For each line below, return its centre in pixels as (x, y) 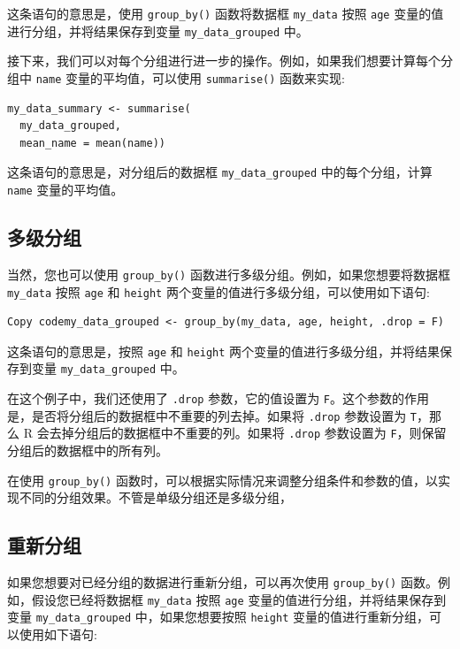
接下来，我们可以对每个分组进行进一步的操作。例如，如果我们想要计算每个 (224, 61)
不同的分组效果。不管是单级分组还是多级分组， (155, 497)
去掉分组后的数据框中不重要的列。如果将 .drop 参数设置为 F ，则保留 (248, 433)
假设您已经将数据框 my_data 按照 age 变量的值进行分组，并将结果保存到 (239, 599)
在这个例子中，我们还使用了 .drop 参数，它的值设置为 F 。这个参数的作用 (218, 398)
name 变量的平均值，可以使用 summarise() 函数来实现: (190, 77)
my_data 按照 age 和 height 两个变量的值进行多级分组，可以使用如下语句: (218, 291)
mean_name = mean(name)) (92, 143)
